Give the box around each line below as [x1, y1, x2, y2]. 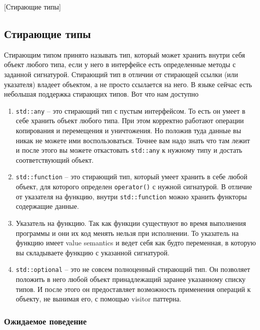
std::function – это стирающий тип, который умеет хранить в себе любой [15, 171, 247, 182]
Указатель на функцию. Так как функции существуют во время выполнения [15, 218, 246, 228]
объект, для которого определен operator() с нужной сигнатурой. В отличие [15, 181, 252, 192]
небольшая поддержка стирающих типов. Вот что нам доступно [4, 89, 198, 99]
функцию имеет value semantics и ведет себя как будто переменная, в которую [15, 237, 256, 248]
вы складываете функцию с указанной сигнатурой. [15, 247, 169, 257]
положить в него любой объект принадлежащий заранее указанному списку [15, 274, 246, 284]
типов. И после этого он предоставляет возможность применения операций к [15, 283, 251, 294]
